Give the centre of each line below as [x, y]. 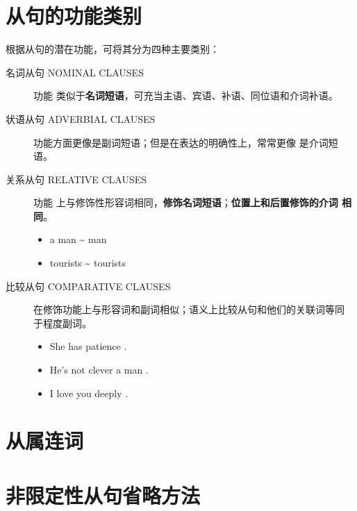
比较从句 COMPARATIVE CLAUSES [88, 286]
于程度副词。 [63, 322]
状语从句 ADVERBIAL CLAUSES [81, 118]
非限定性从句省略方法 [103, 495]
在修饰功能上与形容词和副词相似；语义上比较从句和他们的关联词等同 [189, 309]
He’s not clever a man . [99, 370]
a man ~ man [78, 239]
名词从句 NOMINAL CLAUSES [75, 72]
